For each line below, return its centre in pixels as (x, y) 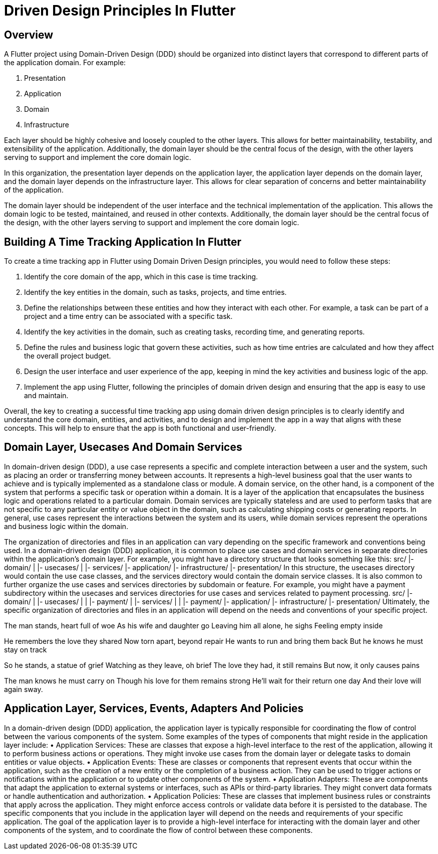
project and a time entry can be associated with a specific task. (128, 316)
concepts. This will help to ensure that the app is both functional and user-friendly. (140, 428)
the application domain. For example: (65, 63)
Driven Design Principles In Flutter (120, 11)
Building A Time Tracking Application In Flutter (123, 242)
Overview (29, 35)
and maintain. (46, 396)
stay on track (26, 649)
